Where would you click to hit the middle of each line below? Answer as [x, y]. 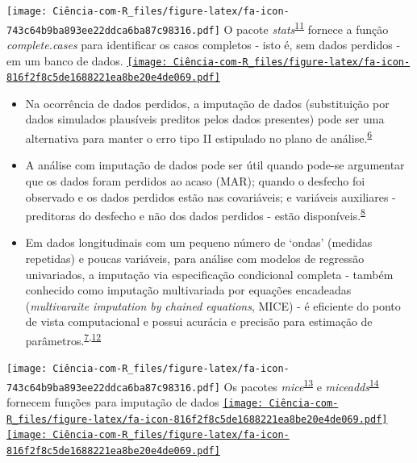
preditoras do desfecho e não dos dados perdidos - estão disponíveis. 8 [195, 214]
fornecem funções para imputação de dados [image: [135, 402]
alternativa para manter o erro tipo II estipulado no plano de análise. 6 [199, 137]
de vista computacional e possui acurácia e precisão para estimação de [199, 321]
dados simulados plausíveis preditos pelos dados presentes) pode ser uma [205, 119]
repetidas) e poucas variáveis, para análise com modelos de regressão [195, 258]
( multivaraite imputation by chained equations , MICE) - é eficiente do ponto [213, 305]
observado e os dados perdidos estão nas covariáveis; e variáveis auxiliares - [211, 196]
